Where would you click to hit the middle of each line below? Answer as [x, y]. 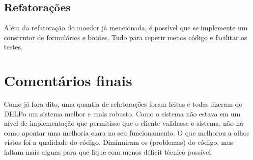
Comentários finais [68, 80]
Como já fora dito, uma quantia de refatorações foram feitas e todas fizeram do [123, 104]
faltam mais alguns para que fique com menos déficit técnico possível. [109, 152]
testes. [14, 47]
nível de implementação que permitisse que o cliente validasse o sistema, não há [124, 123]
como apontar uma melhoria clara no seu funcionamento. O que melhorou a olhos [127, 132]
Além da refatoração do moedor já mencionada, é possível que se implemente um [126, 28]
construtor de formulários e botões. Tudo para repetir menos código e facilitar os [126, 37]
